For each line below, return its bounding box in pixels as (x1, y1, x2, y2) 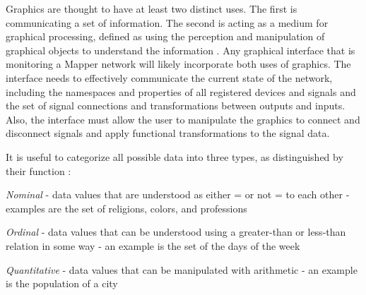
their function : (6, 163, 71, 178)
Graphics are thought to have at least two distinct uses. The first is (6, 1, 297, 16)
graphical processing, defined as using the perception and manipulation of (6, 29, 325, 44)
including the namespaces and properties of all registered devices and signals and (6, 84, 356, 99)
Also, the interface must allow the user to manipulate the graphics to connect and (6, 112, 360, 126)
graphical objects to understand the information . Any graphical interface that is (6, 42, 355, 57)
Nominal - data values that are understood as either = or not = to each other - (6, 187, 350, 202)
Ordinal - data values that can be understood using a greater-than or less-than (6, 224, 346, 239)
